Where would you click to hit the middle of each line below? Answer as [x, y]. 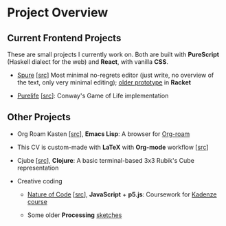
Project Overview [58, 13]
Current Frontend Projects [64, 38]
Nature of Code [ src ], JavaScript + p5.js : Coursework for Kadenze [122, 194]
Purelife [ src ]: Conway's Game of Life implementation [93, 95]
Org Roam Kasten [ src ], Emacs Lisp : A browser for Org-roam [103, 134]
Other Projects [39, 117]
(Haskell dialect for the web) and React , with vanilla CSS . [88, 62]
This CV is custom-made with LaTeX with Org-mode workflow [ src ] [113, 147]
